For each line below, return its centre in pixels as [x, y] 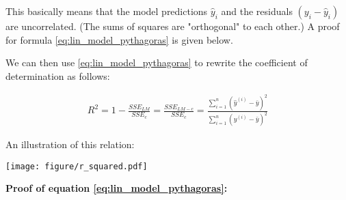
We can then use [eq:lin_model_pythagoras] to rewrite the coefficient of [157, 62]
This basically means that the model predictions [107, 11]
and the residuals [257, 11]
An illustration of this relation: [70, 144]
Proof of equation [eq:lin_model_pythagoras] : [117, 188]
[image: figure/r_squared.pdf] [77, 166]
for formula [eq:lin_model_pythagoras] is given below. [119, 39]
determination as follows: [58, 75]
